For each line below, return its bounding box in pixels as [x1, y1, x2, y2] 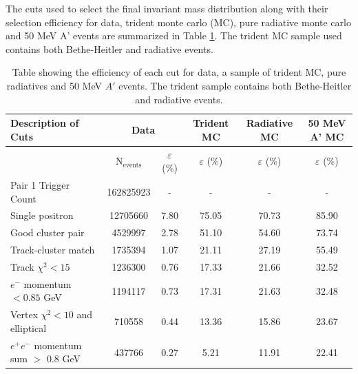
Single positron [10, 208, 74, 222]
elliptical [10, 320, 47, 335]
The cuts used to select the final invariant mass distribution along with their [6, 1, 328, 15]
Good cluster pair [10, 225, 85, 240]
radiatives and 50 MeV [6, 78, 102, 92]
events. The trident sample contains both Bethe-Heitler [118, 78, 352, 92]
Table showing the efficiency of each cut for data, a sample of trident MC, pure [12, 65, 346, 79]
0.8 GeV [46, 351, 81, 366]
